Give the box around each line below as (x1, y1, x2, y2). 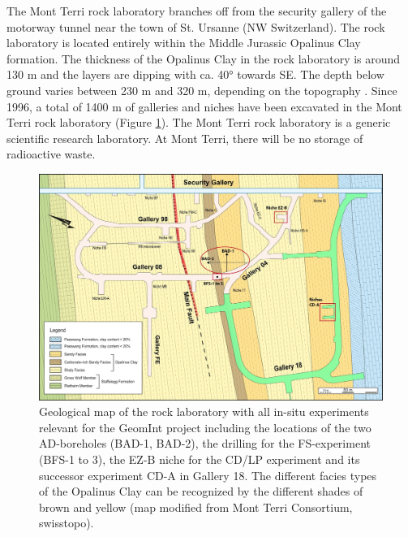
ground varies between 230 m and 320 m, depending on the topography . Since (6, 81, 397, 98)
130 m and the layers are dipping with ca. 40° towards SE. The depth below (6, 66, 384, 83)
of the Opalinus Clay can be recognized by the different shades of (39, 483, 363, 500)
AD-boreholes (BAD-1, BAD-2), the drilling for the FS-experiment (39, 435, 371, 452)
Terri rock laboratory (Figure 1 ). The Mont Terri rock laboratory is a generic (6, 114, 391, 131)
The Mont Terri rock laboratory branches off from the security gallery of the (6, 2, 387, 19)
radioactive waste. (6, 145, 96, 162)
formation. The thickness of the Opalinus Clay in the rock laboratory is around (6, 50, 401, 67)
